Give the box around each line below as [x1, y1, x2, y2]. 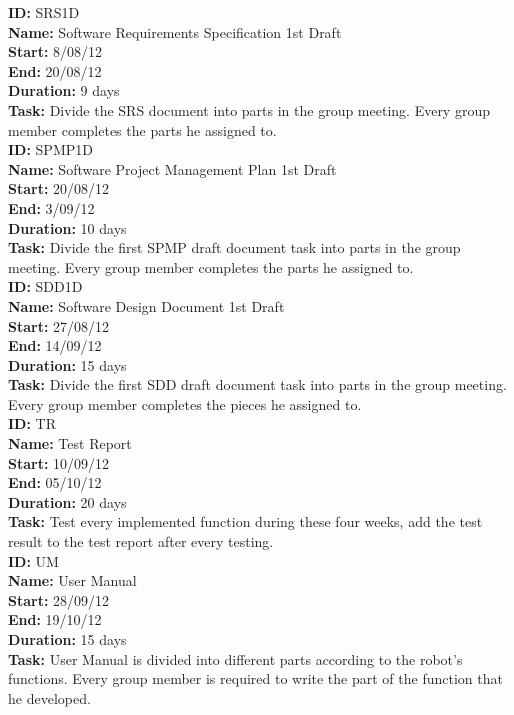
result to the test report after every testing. [8, 531, 274, 552]
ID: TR [8, 413, 56, 434]
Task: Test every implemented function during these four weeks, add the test [8, 511, 483, 532]
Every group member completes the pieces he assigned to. [8, 393, 362, 414]
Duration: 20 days [8, 491, 127, 512]
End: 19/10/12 [8, 609, 102, 630]
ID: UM [8, 550, 59, 571]
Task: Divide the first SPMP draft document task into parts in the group [8, 237, 461, 258]
